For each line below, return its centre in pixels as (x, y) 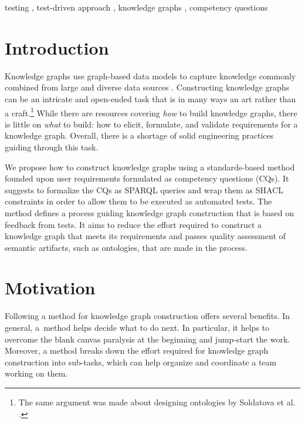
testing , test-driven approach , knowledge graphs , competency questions (136, 7)
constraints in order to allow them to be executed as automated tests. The (138, 201)
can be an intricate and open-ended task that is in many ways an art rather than (150, 98)
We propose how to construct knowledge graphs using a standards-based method (150, 167)
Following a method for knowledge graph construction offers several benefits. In (148, 316)
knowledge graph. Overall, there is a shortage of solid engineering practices (139, 135)
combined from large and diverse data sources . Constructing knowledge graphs (147, 87)
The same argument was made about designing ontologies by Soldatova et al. (157, 402)
